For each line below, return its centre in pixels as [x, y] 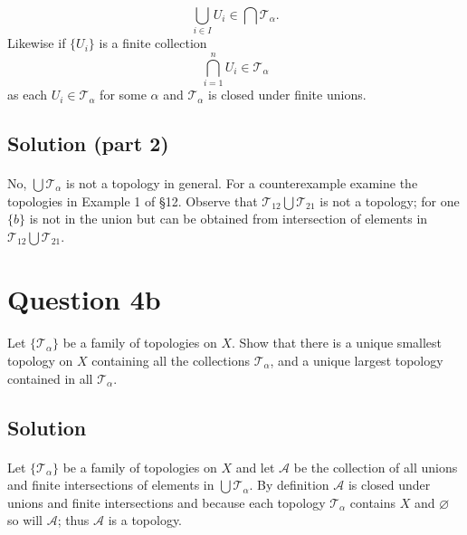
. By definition [289, 485]
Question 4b [84, 298]
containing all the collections [171, 360]
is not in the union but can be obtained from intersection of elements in [229, 219]
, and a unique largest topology [357, 360]
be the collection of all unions [376, 467]
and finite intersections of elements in [111, 485]
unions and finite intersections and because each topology [167, 502]
